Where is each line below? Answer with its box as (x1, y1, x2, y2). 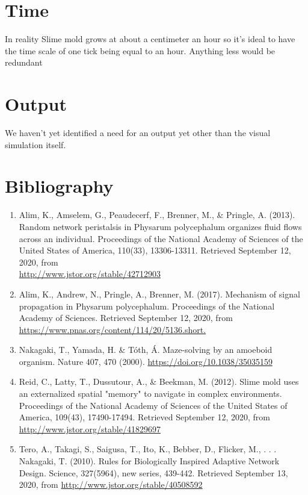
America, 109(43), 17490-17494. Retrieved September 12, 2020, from (19, 411, 271, 423)
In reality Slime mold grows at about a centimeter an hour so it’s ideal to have (5, 33, 295, 45)
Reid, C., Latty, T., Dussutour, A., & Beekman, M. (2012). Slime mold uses (19, 375, 299, 388)
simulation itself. (5, 138, 66, 151)
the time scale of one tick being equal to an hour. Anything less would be (5, 44, 276, 57)
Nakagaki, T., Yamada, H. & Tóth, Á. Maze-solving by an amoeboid (19, 343, 273, 356)
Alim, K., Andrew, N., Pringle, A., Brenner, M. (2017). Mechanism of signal (19, 287, 300, 300)
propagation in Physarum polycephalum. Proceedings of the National (19, 299, 275, 312)
